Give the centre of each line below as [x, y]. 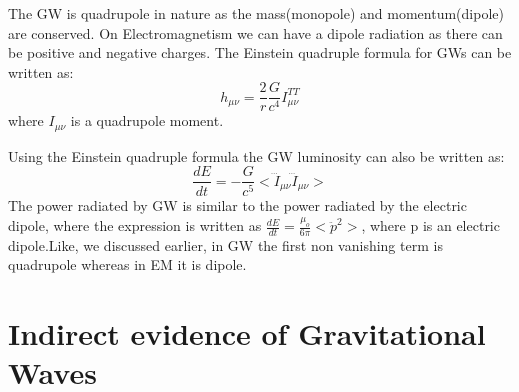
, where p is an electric [430, 225]
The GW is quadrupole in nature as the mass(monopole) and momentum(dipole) [256, 13]
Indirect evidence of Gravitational [247, 333]
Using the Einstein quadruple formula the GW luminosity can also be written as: [256, 155]
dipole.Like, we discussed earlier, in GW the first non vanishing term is [225, 244]
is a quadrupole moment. [147, 120]
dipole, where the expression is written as [135, 225]
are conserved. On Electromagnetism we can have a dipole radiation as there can [255, 32]
